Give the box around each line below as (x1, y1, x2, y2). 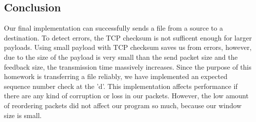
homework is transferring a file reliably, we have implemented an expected (4, 71, 227, 81)
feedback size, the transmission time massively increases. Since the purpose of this (4, 61, 252, 72)
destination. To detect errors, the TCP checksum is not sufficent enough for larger (4, 32, 252, 42)
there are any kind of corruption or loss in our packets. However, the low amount (4, 90, 249, 101)
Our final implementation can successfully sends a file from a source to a (4, 23, 223, 33)
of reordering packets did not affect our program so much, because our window (4, 100, 242, 110)
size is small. (4, 110, 42, 120)
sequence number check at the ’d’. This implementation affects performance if (4, 81, 238, 91)
